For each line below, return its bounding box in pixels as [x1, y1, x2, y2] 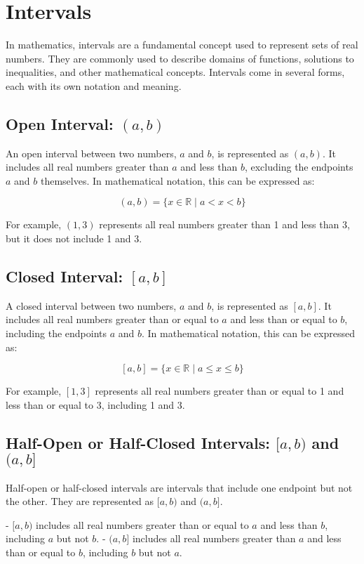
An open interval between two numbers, [6, 145, 177, 160]
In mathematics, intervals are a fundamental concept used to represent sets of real [6, 37, 358, 52]
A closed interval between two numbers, [6, 298, 177, 313]
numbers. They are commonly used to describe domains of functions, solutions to [6, 51, 354, 65]
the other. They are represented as [6, 494, 154, 509]
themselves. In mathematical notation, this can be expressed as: [40, 173, 315, 188]
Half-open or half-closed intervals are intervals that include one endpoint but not [6, 480, 353, 494]
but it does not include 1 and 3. [6, 231, 142, 246]
